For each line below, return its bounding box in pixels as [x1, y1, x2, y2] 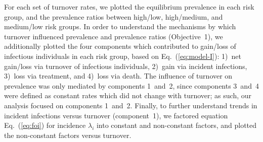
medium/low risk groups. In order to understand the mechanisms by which [4, 21, 236, 32]
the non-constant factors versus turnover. [4, 129, 131, 140]
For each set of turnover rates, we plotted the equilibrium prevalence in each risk [4, 2, 254, 12]
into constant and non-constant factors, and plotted [96, 120, 257, 130]
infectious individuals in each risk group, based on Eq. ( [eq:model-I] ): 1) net [4, 50, 241, 61]
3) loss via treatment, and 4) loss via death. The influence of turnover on [4, 70, 233, 81]
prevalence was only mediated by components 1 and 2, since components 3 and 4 [4, 80, 259, 91]
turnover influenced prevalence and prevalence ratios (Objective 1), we [4, 31, 223, 41]
